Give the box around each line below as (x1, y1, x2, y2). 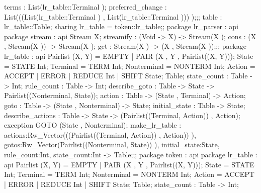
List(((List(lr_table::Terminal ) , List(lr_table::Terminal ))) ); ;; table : (4, 11, 222, 22)
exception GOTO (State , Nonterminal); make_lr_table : (4, 120, 182, 130)
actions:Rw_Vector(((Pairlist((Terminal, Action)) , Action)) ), (4, 129, 196, 140)
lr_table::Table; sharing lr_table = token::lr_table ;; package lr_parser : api (4, 21, 238, 32)
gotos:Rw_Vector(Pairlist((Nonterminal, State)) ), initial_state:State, (4, 139, 220, 150)
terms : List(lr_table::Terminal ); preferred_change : (4, 2, 167, 12)
